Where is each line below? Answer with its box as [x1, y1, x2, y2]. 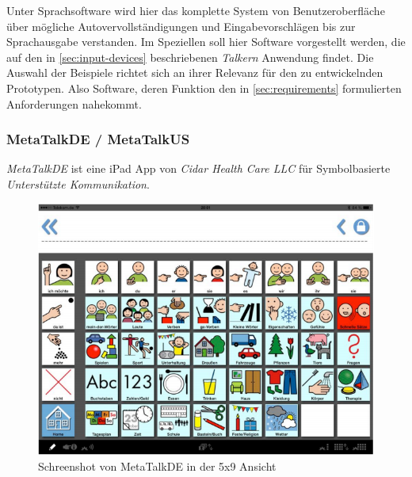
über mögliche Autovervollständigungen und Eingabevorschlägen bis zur [6, 17, 356, 34]
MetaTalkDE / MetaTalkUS [6, 129, 190, 149]
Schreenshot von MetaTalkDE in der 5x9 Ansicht [38, 457, 277, 474]
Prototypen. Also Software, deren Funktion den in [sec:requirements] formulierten [6, 79, 402, 96]
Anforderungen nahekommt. [6, 95, 142, 112]
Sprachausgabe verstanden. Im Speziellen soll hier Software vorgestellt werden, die [6, 33, 406, 50]
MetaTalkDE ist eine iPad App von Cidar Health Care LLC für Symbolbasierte [6, 160, 391, 177]
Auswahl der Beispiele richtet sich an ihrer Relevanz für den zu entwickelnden [6, 64, 383, 81]
